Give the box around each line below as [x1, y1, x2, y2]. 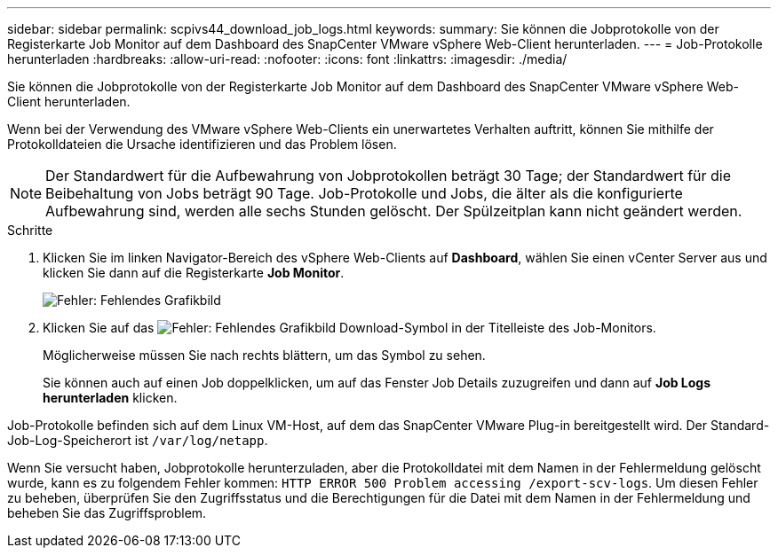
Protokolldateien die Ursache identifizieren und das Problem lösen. [7, 137, 397, 152]
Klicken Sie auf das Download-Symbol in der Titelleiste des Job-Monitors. [43, 320, 656, 335]
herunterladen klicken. [43, 390, 178, 405]
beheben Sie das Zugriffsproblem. [7, 505, 207, 520]
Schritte [7, 223, 53, 238]
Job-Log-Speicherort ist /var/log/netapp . [7, 433, 268, 448]
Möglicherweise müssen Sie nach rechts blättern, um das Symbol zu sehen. [43, 348, 486, 363]
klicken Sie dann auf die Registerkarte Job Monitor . [43, 265, 345, 280]
